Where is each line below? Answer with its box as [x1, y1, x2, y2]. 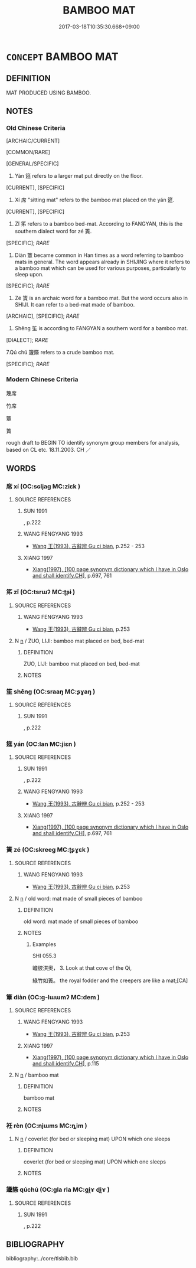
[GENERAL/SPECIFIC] [6, 160, 59, 167]
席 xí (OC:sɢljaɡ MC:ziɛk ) [6, 483, 81, 491]
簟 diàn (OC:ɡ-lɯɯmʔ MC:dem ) [6, 993, 100, 1001]
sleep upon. [14, 271, 44, 278]
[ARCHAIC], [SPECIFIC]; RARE [6, 312, 80, 320]
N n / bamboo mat [14, 1071, 59, 1078]
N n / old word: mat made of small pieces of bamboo [14, 895, 143, 902]
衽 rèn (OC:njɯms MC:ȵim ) [6, 1122, 87, 1130]
